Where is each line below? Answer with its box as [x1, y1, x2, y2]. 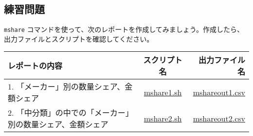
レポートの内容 [8, 60, 63, 72]
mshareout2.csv [193, 112, 245, 124]
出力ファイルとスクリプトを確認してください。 [4, 33, 154, 44]
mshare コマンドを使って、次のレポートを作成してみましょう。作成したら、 [4, 24, 244, 34]
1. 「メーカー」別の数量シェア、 [8, 81, 125, 92]
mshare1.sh [144, 86, 182, 98]
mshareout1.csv [193, 86, 245, 98]
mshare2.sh [144, 112, 182, 124]
